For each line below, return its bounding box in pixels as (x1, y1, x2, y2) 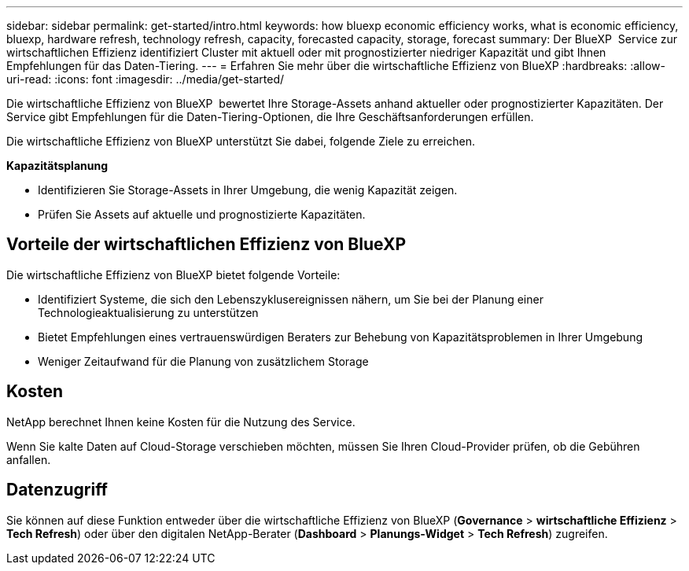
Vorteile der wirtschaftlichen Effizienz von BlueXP (6, 234, 407, 255)
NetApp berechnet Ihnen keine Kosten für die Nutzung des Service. (6, 414, 356, 429)
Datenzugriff (6, 480, 108, 500)
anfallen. (6, 452, 51, 466)
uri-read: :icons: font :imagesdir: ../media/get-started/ (6, 72, 285, 86)
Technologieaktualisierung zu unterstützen (38, 305, 259, 319)
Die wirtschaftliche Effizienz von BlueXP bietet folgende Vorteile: (6, 267, 341, 282)
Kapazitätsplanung (6, 159, 109, 172)
